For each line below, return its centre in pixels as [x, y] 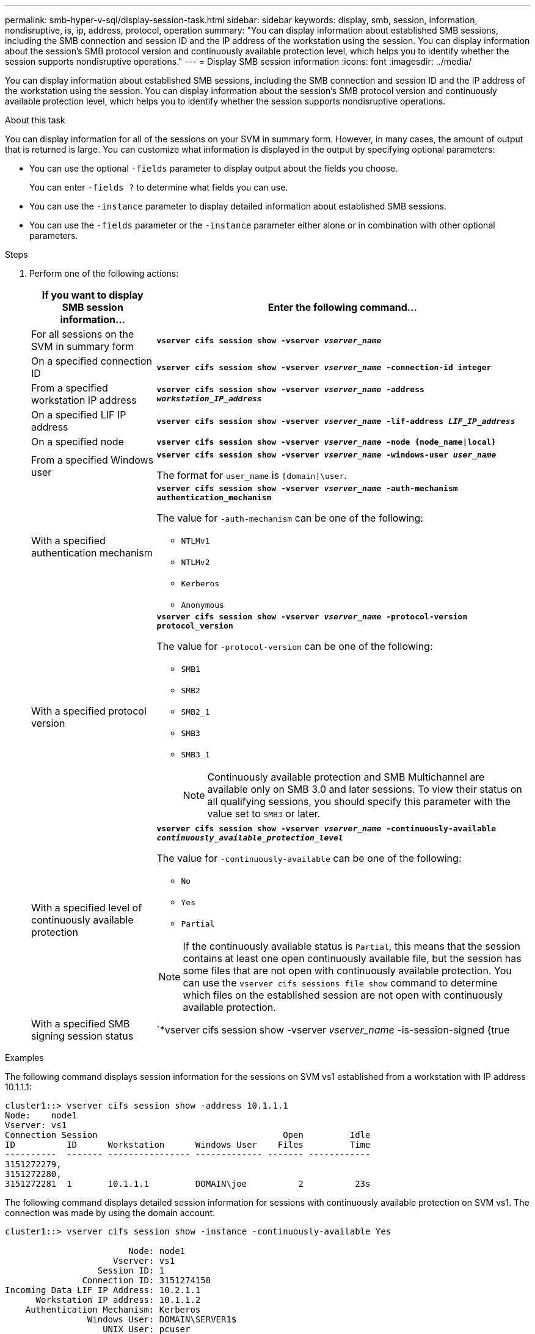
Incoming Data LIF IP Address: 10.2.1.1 [103, 1290]
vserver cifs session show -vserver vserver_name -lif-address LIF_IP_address [336, 421]
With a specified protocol [89, 711]
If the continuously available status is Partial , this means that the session [351, 946]
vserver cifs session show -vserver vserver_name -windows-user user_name [326, 455]
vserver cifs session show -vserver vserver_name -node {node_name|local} [326, 442]
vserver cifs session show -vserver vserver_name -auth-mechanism [307, 488]
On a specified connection [92, 361]
